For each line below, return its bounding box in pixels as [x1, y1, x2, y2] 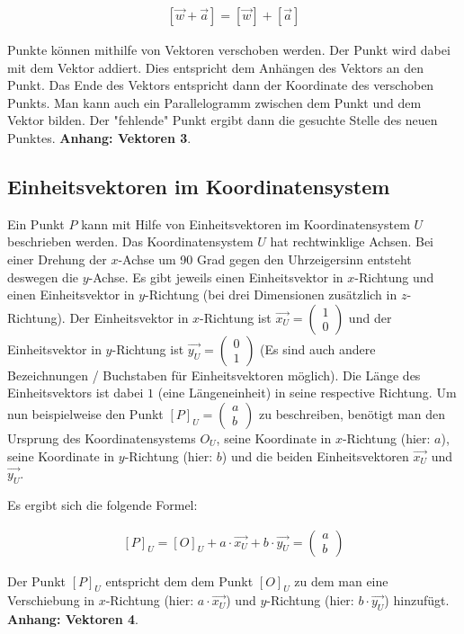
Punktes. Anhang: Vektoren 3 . [7, 129, 192, 147]
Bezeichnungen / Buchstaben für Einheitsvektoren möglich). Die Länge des [7, 365, 421, 384]
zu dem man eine [294, 571, 388, 590]
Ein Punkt [7, 214, 65, 233]
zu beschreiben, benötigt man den [259, 404, 446, 423]
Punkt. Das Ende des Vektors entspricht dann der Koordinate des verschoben [7, 76, 434, 94]
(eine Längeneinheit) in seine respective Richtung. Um [157, 383, 457, 402]
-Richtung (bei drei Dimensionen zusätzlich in [145, 285, 397, 304]
